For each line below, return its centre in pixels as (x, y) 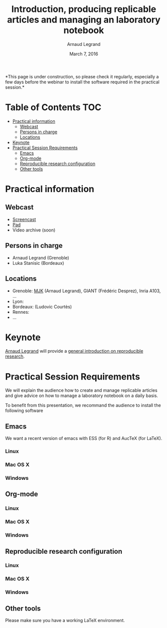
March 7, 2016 (84, 54)
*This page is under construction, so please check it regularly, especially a (82, 76)
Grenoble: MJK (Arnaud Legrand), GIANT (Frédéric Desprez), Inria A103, (86, 291)
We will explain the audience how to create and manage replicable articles (82, 391)
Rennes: (21, 312)
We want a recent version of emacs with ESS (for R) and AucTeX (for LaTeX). (84, 438)
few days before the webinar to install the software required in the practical (82, 82)
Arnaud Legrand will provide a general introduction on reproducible (74, 351)
